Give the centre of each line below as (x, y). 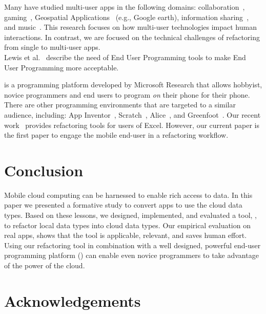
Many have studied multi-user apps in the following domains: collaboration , (125, 7)
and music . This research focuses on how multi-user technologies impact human (130, 27)
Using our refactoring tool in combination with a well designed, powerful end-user (132, 245)
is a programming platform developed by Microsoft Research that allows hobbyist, (133, 85)
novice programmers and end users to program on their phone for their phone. (127, 94)
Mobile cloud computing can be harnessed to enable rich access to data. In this (128, 195)
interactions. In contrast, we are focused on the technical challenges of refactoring (132, 37)
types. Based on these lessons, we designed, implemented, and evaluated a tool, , (131, 215)
